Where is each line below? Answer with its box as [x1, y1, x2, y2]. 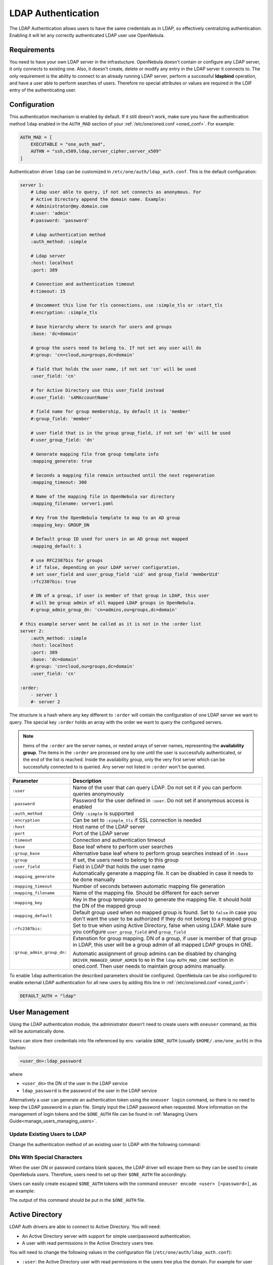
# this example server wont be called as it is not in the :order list [20, 621, 202, 627]
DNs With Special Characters [9, 1154, 83, 1161]
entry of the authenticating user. [9, 87, 77, 93]
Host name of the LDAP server [72, 823, 145, 830]
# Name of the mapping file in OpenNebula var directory [30, 494, 175, 499]
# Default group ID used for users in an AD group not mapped [30, 536, 188, 542]
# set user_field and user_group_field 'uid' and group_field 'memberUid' [30, 572, 220, 577]
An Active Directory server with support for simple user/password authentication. [22, 1233, 192, 1239]
